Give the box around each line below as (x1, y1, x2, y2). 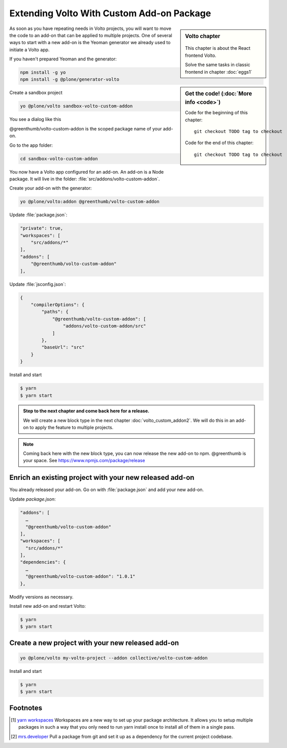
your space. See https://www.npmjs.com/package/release (23, 458, 145, 464)
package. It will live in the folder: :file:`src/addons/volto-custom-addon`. (9, 176, 160, 182)
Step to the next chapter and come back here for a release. (23, 408, 150, 414)
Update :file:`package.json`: (9, 212, 68, 218)
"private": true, (20, 225, 63, 231)
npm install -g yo (20, 70, 66, 76)
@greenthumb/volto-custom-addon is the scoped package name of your (9, 125, 162, 132)
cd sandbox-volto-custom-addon (20, 155, 99, 161)
